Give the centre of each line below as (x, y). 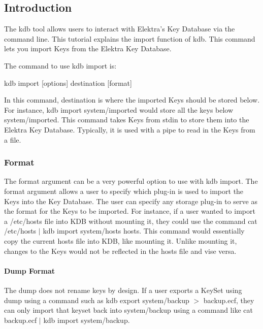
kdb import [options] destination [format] (68, 83)
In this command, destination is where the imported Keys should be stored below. (132, 100)
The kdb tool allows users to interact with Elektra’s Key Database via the (120, 29)
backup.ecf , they (229, 300)
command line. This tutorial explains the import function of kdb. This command (130, 38)
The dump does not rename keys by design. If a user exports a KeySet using (123, 290)
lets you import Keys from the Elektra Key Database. (88, 48)
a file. (13, 139)
